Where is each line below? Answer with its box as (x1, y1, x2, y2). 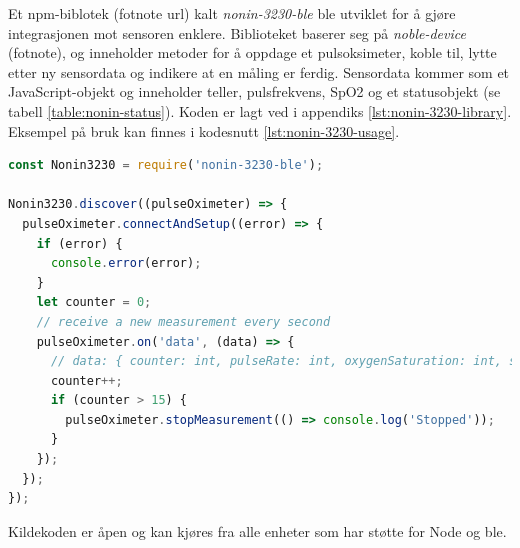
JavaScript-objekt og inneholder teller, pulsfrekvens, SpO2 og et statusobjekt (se (8, 81, 501, 102)
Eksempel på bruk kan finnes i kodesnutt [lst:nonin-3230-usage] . (8, 120, 400, 141)
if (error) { (36, 236, 123, 251)
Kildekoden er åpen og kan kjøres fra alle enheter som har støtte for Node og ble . (8, 520, 507, 541)
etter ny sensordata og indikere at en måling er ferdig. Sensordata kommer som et (8, 61, 510, 82)
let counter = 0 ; (36, 295, 152, 310)
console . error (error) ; (50, 256, 202, 271)
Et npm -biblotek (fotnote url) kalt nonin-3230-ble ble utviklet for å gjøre (8, 3, 456, 23)
